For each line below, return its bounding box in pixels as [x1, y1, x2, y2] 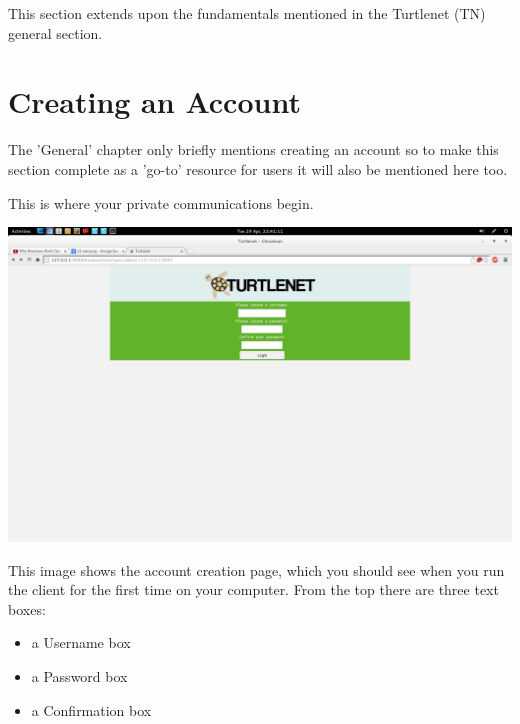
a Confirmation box [31, 699, 152, 720]
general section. [8, 22, 103, 43]
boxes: [8, 598, 46, 619]
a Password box [31, 666, 128, 687]
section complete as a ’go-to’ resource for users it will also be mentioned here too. [8, 158, 508, 179]
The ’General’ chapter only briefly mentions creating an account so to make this [8, 139, 499, 160]
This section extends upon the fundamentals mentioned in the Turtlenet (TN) [8, 3, 486, 23]
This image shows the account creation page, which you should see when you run [8, 559, 505, 580]
